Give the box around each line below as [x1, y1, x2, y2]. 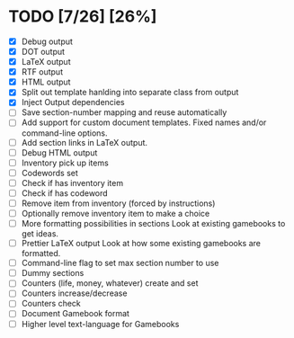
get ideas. [21, 228, 59, 239]
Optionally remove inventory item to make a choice [21, 208, 210, 218]
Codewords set [21, 167, 78, 178]
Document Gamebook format [21, 308, 129, 319]
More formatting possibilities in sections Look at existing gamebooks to [21, 218, 286, 228]
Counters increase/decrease [21, 288, 128, 298]
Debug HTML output [21, 147, 98, 158]
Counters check [21, 298, 82, 309]
